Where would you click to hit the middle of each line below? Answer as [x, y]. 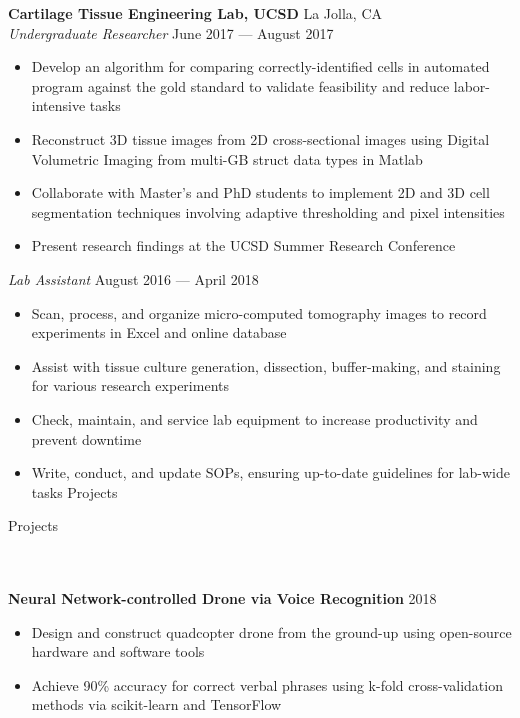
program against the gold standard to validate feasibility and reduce [240, 85]
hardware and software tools [118, 651]
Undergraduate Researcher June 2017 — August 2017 [171, 32]
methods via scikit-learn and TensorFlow [156, 704]
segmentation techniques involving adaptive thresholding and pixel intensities [268, 211]
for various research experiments [130, 385]
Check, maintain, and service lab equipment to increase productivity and [254, 418]
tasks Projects [74, 491]
